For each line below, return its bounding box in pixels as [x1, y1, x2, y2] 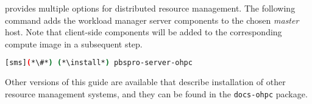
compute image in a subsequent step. [5, 37, 143, 50]
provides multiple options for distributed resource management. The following [5, 2, 296, 14]
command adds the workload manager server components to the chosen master [5, 13, 299, 26]
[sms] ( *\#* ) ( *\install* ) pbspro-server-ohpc [5, 58, 193, 68]
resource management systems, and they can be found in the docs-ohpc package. [5, 87, 308, 100]
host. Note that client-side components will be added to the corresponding [5, 26, 282, 38]
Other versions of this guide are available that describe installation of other [5, 75, 286, 88]
